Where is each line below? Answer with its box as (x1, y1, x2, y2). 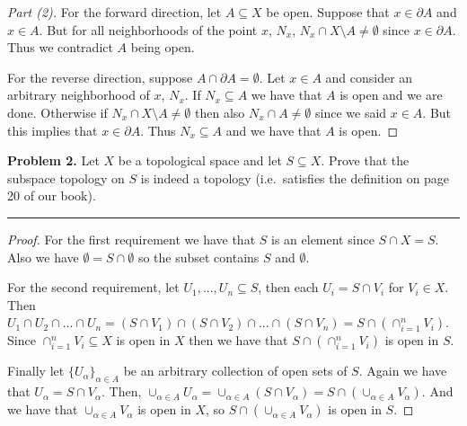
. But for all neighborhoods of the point (39, 20, 258, 39)
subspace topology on (7, 168, 125, 187)
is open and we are (339, 85, 443, 104)
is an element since (271, 229, 374, 248)
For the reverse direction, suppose (7, 67, 193, 86)
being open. (130, 38, 195, 57)
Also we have (7, 247, 79, 266)
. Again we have (358, 361, 447, 380)
